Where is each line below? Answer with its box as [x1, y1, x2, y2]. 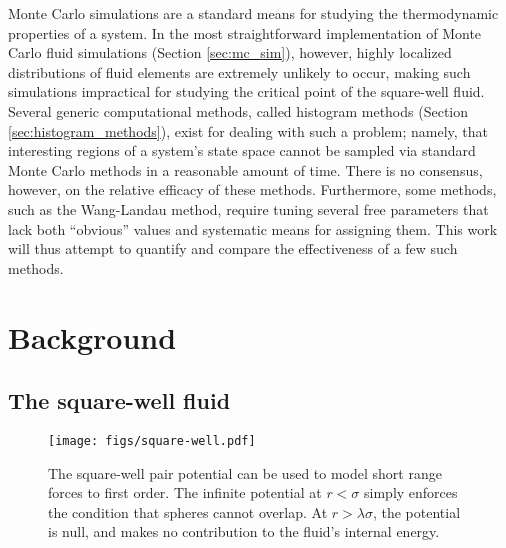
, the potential [372, 501, 461, 522]
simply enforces [364, 482, 458, 503]
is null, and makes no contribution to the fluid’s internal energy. [48, 521, 440, 542]
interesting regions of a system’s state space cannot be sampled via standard [8, 140, 476, 161]
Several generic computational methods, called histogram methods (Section [8, 100, 469, 121]
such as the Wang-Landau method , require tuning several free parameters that [8, 198, 489, 219]
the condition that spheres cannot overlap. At [48, 501, 328, 522]
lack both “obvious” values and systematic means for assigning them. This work [8, 218, 498, 239]
